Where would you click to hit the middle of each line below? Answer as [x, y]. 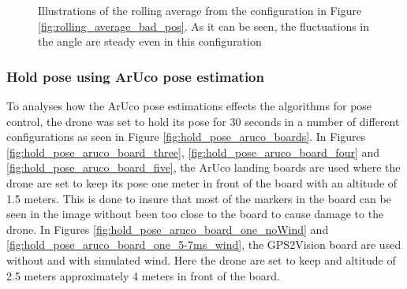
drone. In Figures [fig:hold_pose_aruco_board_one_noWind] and [168, 229]
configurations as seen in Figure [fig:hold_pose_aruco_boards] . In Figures [186, 137]
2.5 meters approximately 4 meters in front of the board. [143, 275]
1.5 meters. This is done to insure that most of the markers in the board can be [199, 198]
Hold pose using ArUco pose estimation [135, 76]
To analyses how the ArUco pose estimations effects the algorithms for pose [189, 106]
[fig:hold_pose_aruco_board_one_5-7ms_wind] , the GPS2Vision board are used [204, 245]
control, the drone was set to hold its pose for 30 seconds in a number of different [203, 121]
